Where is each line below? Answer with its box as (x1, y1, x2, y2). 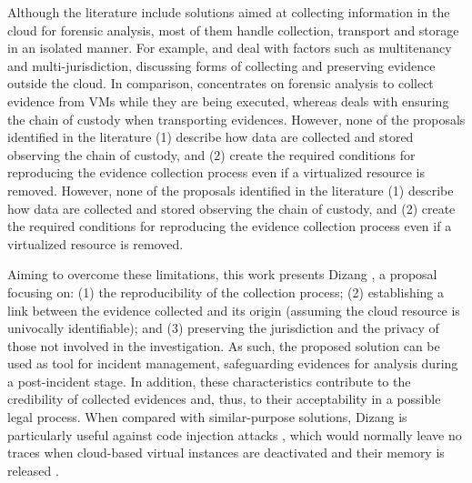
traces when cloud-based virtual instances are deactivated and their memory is (7, 443, 445, 462)
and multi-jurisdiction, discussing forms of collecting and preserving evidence (7, 55, 436, 75)
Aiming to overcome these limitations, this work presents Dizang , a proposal (7, 265, 437, 284)
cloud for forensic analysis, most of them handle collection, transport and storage (7, 20, 459, 39)
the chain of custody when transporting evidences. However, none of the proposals (7, 109, 466, 128)
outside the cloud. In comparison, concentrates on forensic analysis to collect (7, 74, 434, 93)
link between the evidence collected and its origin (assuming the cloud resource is (7, 300, 460, 319)
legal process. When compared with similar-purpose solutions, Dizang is (7, 408, 407, 427)
